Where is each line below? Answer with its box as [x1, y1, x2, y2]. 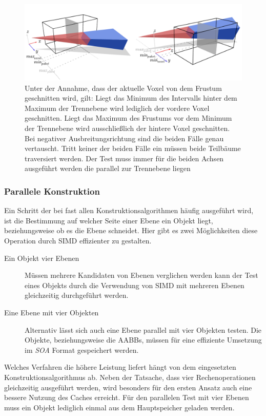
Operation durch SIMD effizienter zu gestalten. [4, 235, 152, 245]
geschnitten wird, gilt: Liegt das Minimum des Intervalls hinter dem [25, 92, 237, 103]
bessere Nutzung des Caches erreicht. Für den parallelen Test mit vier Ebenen [4, 392, 249, 403]
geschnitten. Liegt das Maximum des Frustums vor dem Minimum [25, 112, 232, 123]
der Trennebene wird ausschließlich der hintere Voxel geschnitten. [25, 123, 230, 134]
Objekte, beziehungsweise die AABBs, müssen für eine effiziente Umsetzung [25, 334, 262, 345]
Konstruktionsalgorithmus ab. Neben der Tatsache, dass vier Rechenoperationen [4, 371, 256, 382]
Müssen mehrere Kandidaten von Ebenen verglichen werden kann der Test [25, 270, 258, 280]
